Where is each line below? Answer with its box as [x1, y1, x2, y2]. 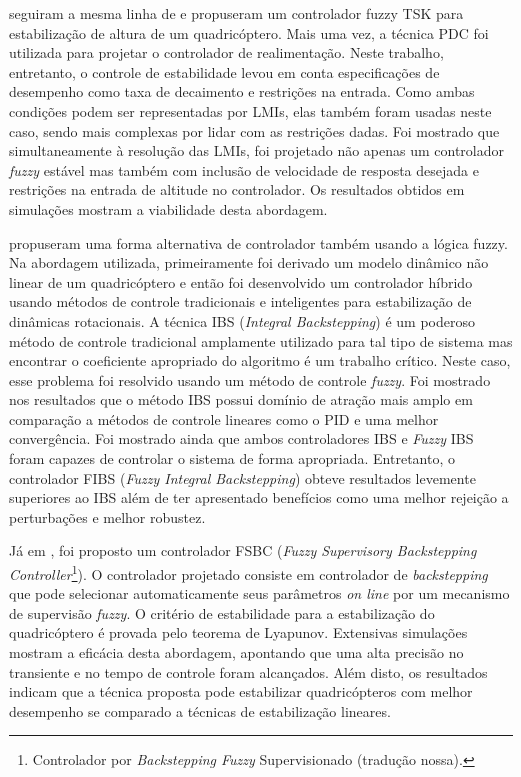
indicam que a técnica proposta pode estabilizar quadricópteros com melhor [9, 681, 473, 702]
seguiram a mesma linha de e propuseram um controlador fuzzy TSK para [9, 3, 464, 23]
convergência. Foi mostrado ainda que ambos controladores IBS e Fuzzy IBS [9, 428, 474, 449]
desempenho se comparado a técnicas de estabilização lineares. [9, 700, 391, 721]
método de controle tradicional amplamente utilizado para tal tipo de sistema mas [9, 330, 513, 351]
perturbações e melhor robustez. [9, 506, 206, 527]
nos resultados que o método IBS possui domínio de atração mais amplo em [9, 389, 473, 410]
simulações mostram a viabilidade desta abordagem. [9, 198, 328, 219]
